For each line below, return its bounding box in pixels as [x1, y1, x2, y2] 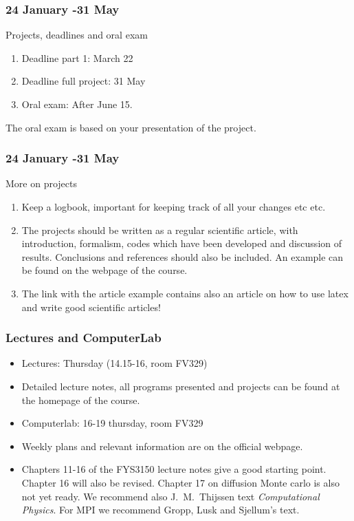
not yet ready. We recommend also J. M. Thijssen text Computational [21, 489, 320, 503]
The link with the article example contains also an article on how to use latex [21, 286, 349, 300]
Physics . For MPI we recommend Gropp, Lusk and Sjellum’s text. [21, 502, 300, 517]
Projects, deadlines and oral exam [5, 28, 148, 42]
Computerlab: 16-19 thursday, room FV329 [21, 416, 203, 430]
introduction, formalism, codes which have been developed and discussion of [21, 236, 342, 251]
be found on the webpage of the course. [21, 263, 188, 277]
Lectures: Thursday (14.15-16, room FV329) [21, 356, 208, 370]
